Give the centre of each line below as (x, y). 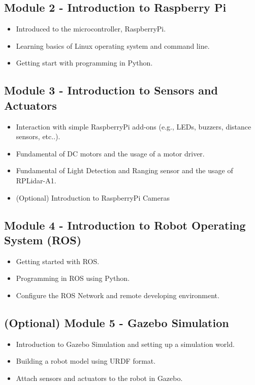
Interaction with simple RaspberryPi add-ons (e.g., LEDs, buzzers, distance (134, 126)
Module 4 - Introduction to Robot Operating (125, 225)
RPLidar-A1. (36, 180)
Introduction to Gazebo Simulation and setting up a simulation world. (125, 344)
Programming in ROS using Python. (73, 278)
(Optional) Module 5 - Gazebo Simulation (117, 322)
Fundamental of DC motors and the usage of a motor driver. (110, 153)
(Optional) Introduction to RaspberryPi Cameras (93, 197)
